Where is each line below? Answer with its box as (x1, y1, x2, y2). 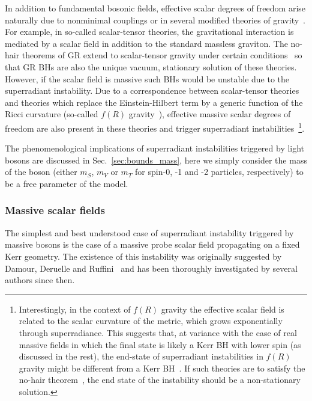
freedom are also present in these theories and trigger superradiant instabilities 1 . (5, 120, 305, 134)
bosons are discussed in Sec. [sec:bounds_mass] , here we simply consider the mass (5, 153, 307, 166)
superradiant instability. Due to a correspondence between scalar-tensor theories (5, 84, 299, 97)
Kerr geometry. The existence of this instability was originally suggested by (5, 249, 282, 262)
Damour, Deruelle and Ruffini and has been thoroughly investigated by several (5, 262, 298, 274)
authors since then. (5, 274, 75, 286)
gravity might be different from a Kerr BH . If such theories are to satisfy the (19, 361, 305, 374)
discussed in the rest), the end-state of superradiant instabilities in (19, 350, 263, 363)
